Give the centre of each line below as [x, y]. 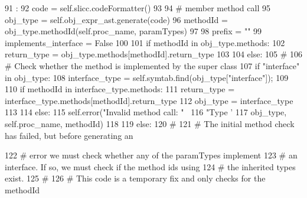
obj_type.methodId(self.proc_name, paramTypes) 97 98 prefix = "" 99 [133, 31]
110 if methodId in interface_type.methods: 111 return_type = [120, 89]
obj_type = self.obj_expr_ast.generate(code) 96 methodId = [116, 19]
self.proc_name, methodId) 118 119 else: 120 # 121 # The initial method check [150, 123]
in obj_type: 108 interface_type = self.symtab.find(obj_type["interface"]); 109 [147, 77]
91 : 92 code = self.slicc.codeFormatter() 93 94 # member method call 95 [138, 8]
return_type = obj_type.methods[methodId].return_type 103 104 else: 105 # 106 [153, 54]
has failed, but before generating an [69, 135]
